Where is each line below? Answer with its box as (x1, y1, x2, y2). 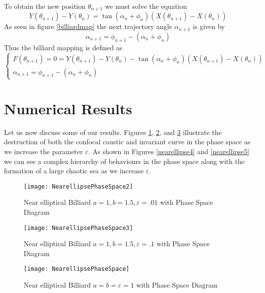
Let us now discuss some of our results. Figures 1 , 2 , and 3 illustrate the (4, 127, 222, 137)
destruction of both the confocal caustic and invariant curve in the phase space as (4, 136, 251, 147)
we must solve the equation (105, 1, 187, 11)
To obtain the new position (4, 1, 86, 11)
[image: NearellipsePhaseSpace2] (24, 183, 133, 190)
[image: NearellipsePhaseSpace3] (24, 224, 133, 231)
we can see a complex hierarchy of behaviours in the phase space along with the (4, 156, 245, 166)
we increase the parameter (4, 146, 83, 156)
